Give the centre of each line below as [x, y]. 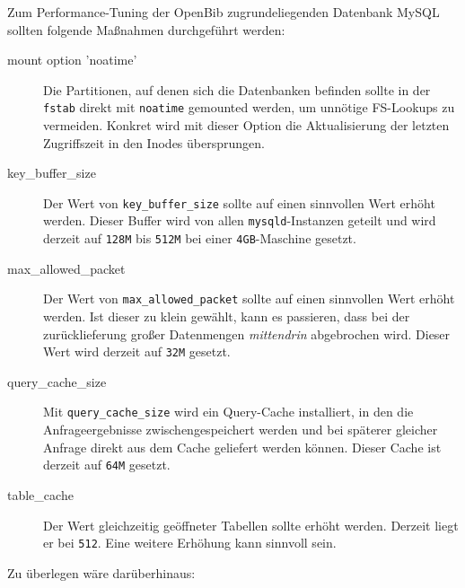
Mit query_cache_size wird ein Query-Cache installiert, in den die [228, 412]
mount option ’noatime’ [72, 60]
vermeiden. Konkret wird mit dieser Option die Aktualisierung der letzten [246, 125]
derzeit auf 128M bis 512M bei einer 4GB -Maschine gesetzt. [200, 238]
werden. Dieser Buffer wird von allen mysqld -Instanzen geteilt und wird [240, 220]
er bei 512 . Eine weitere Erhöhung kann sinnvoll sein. [190, 543]
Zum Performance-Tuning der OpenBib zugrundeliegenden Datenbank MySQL [224, 12]
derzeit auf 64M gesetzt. [107, 465]
